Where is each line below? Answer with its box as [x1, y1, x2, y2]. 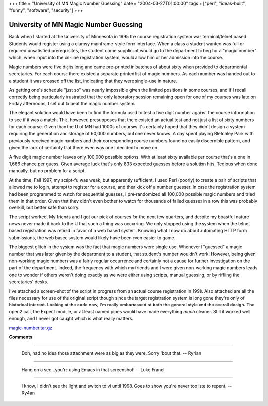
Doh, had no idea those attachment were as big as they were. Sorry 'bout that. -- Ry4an [21, 350, 201, 356]
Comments [9, 334, 33, 340]
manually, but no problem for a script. [9, 168, 86, 174]
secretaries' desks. [9, 279, 48, 285]
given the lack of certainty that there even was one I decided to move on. [9, 145, 159, 151]
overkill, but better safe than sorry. [9, 204, 80, 211]
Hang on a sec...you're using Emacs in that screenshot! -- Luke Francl [21, 366, 165, 373]
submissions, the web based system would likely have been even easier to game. [9, 234, 176, 241]
